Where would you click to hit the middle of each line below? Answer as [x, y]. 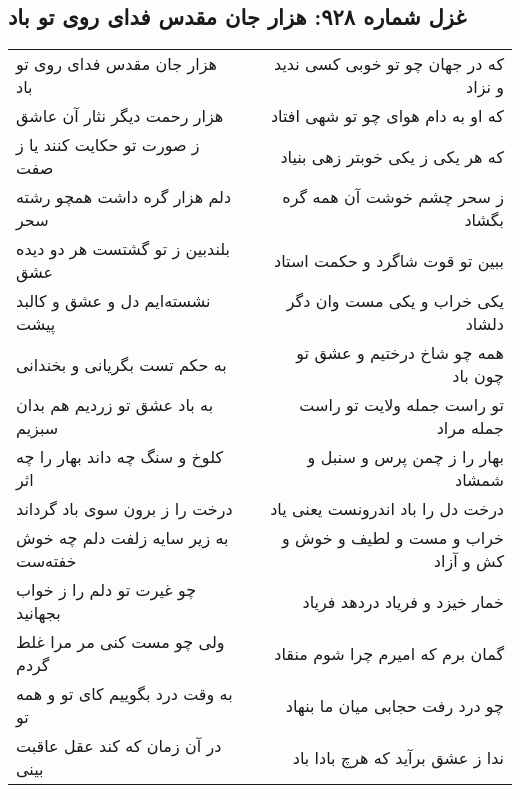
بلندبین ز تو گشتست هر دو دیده [123, 249]
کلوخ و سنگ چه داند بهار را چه [120, 457]
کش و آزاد [468, 561]
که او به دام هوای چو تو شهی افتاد [387, 116]
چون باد [478, 376]
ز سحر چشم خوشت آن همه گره [393, 197]
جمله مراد [470, 428]
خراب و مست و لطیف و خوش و [392, 538]
